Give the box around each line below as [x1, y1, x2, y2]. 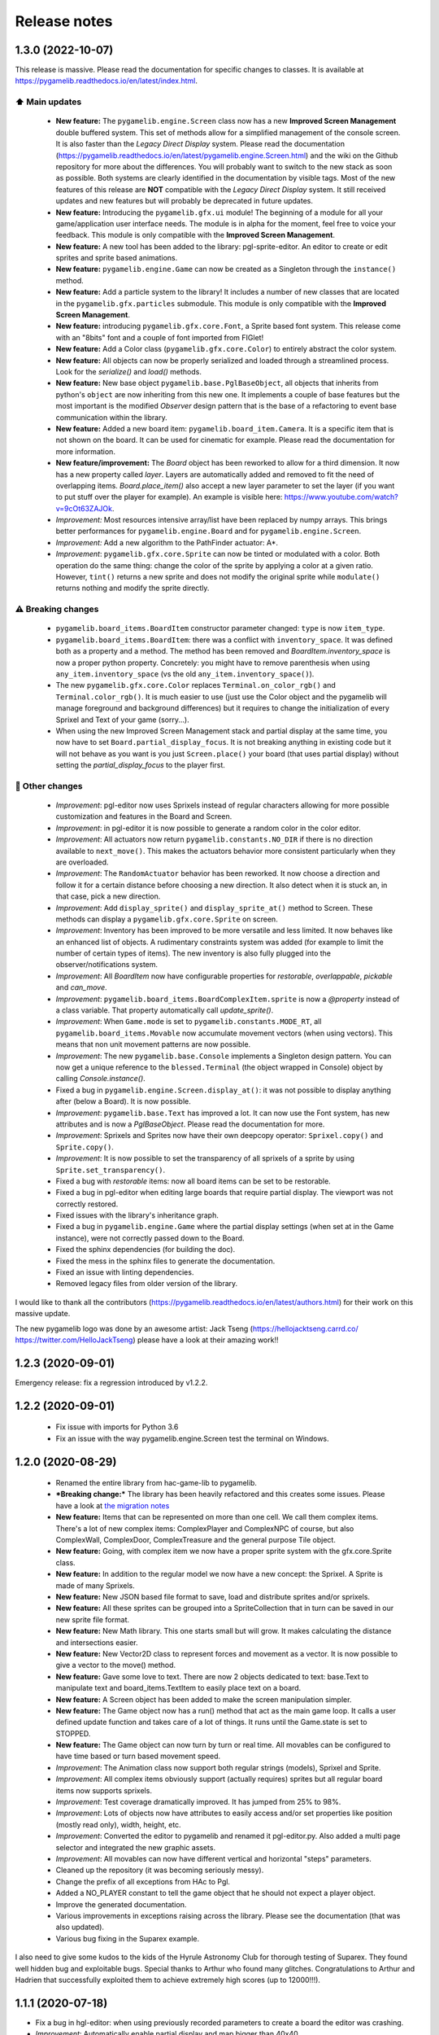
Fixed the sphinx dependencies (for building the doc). [55, 1245, 236, 1254]
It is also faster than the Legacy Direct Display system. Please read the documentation [55, 139, 346, 149]
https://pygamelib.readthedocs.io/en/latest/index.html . [15, 76, 198, 85]
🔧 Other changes [15, 780, 83, 791]
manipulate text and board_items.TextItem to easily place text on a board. [55, 1683, 302, 1693]
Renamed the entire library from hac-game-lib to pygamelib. [55, 1478, 258, 1488]
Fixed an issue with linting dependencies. [55, 1267, 194, 1277]
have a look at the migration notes [55, 1500, 170, 1510]
